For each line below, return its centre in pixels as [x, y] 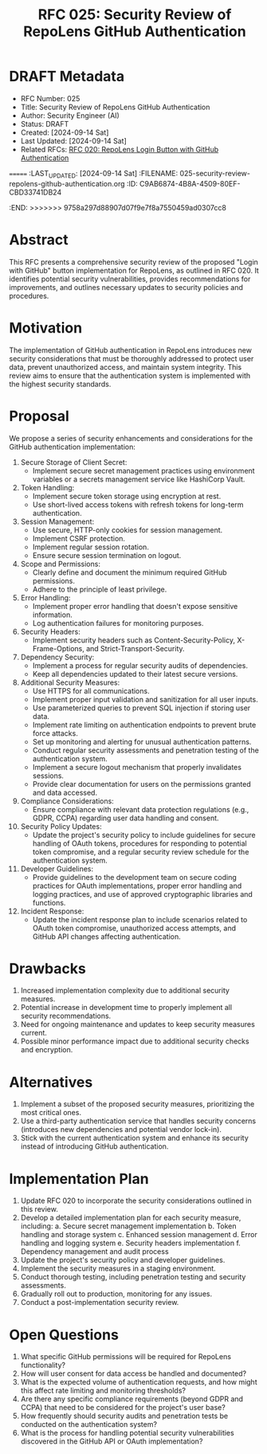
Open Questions [64, 1335]
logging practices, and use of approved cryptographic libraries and [143, 894]
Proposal [39, 416]
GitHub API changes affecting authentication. [107, 936]
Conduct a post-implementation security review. [100, 1303]
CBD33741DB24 [35, 192]
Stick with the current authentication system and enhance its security [135, 1138]
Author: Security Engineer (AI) [70, 115]
